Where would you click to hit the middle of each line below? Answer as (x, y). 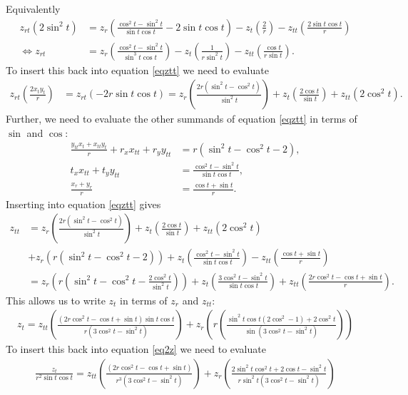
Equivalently (33, 9)
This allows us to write (56, 300)
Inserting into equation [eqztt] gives (83, 204)
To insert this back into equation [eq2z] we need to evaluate (136, 349)
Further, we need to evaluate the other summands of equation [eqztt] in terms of (182, 119)
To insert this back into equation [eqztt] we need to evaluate (137, 70)
